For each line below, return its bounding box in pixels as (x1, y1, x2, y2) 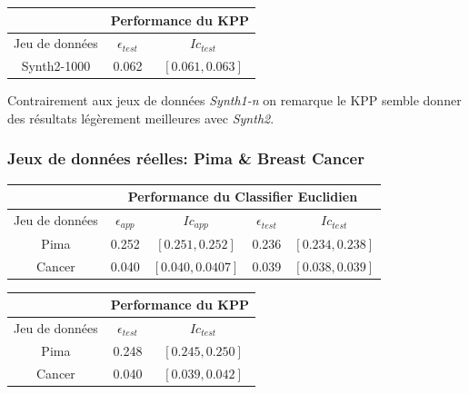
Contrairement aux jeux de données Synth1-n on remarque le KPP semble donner (7, 91, 462, 110)
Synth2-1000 (21, 56, 91, 75)
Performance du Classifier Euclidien (127, 187, 358, 206)
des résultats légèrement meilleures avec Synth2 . (7, 108, 274, 127)
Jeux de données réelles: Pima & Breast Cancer (7, 147, 364, 170)
